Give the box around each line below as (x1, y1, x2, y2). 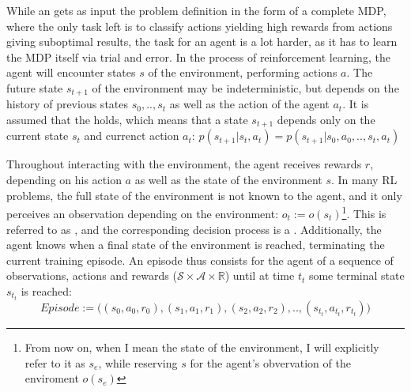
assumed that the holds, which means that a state (6, 111, 248, 128)
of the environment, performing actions (148, 64, 337, 81)
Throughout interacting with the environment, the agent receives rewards (6, 156, 362, 172)
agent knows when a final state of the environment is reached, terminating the (6, 236, 385, 253)
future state (6, 79, 63, 96)
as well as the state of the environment (134, 171, 322, 188)
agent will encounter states (6, 64, 136, 81)
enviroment (25, 370, 79, 386)
